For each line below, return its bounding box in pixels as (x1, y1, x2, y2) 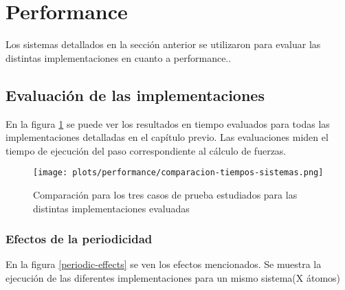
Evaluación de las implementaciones (5, 84, 265, 105)
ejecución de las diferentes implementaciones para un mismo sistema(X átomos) (5, 270, 341, 285)
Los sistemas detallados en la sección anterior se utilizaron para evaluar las (5, 37, 321, 52)
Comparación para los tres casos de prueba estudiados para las (33, 187, 298, 201)
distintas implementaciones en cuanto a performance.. (5, 50, 232, 65)
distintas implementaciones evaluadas (33, 201, 190, 215)
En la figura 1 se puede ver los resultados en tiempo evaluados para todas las (5, 116, 330, 131)
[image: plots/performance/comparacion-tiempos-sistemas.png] (33, 168, 324, 178)
